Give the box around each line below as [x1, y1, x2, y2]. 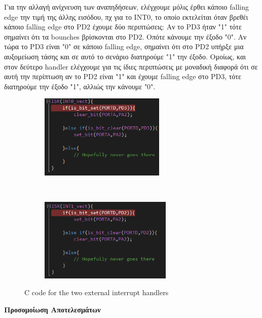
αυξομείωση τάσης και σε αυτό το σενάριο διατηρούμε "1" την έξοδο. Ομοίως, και [4, 51, 246, 61]
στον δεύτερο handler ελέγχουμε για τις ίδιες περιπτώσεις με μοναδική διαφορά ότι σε [4, 61, 258, 72]
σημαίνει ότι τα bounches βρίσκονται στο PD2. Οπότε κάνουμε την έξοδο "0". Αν [4, 31, 247, 42]
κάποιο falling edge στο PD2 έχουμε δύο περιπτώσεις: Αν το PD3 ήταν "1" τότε [4, 21, 242, 32]
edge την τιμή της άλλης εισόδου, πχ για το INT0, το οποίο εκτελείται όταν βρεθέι [4, 11, 248, 22]
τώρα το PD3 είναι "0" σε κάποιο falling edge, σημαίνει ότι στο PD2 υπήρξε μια [4, 41, 244, 52]
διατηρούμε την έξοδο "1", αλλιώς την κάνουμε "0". [4, 81, 156, 91]
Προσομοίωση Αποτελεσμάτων [4, 304, 101, 315]
